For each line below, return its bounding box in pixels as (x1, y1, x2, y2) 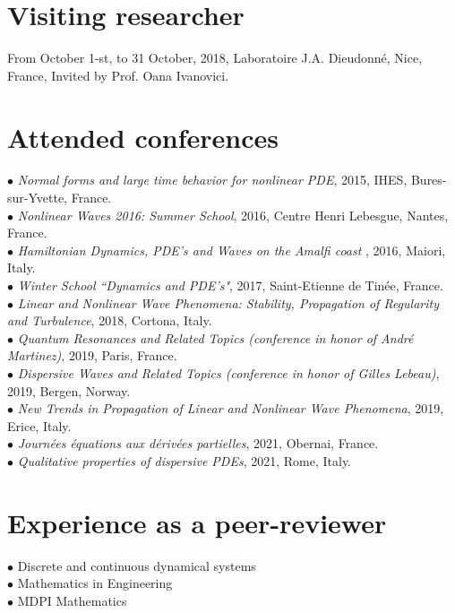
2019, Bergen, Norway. (7, 381, 131, 400)
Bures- (410, 170, 447, 189)
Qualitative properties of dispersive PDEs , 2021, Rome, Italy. (17, 451, 352, 470)
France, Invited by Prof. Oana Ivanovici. (7, 65, 229, 84)
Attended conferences (7, 118, 279, 155)
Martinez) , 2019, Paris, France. (7, 346, 177, 365)
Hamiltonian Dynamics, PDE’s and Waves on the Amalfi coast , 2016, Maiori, (17, 240, 446, 259)
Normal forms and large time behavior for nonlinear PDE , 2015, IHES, (17, 170, 408, 189)
